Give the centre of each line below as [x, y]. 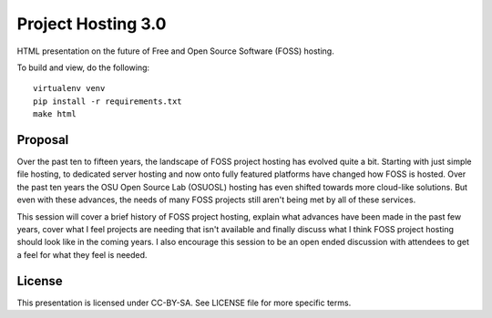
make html [55, 114]
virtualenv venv [69, 88]
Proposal [43, 140]
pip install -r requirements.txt [108, 101]
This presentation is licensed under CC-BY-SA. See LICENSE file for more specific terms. [184, 303]
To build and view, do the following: [83, 67]
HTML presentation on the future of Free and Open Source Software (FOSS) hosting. [175, 51]
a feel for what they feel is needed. [82, 254]
